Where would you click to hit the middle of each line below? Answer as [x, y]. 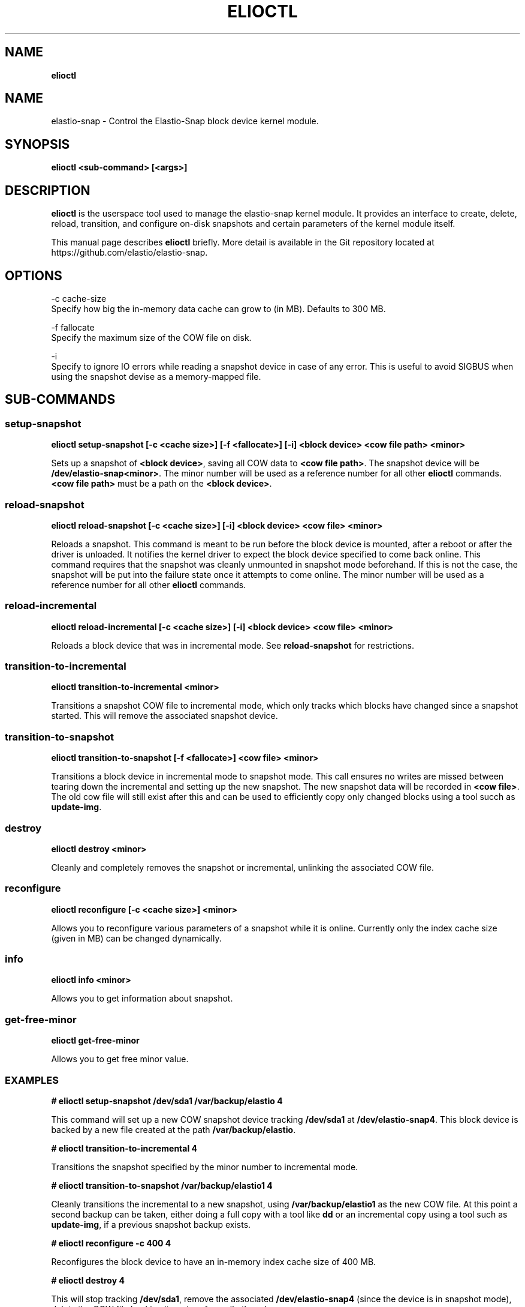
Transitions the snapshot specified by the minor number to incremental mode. [205, 1167]
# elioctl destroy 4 [88, 1280]
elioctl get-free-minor [95, 1041]
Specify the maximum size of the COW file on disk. [151, 337]
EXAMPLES [32, 1080]
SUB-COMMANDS [60, 400]
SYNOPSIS [37, 144]
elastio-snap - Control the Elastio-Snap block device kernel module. [185, 121]
